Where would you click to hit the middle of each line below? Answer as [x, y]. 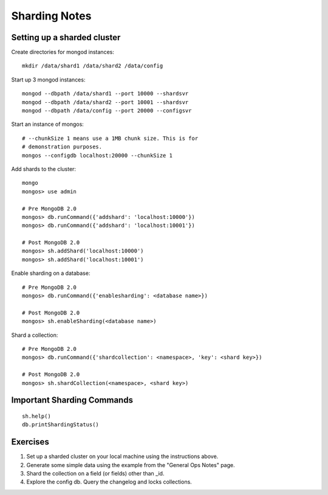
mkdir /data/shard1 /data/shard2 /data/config [93, 66]
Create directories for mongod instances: [63, 52]
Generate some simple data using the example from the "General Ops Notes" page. [131, 465]
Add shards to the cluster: [43, 169]
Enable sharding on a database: [51, 273]
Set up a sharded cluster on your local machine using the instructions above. [122, 457]
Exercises [30, 442]
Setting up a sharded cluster [66, 37]
